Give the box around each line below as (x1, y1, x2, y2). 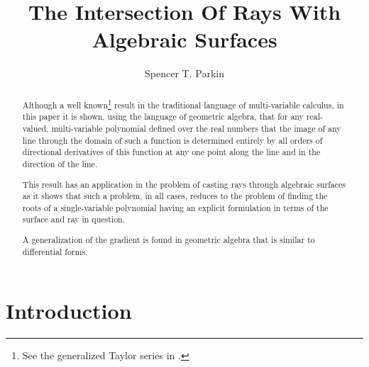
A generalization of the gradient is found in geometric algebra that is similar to (22, 234, 315, 246)
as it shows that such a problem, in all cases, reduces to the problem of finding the (22, 190, 328, 202)
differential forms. (22, 245, 88, 257)
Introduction (6, 296, 132, 325)
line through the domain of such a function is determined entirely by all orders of (22, 134, 323, 146)
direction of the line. (22, 157, 98, 169)
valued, (22, 122, 49, 134)
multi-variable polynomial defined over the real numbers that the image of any (51, 122, 341, 134)
